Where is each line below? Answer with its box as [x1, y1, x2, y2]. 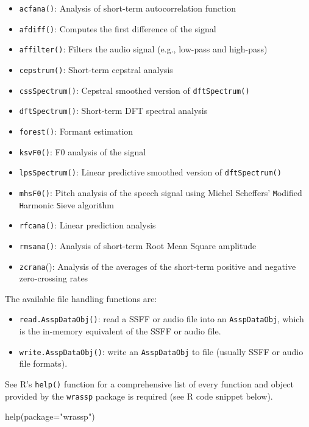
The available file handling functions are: [5, 292, 157, 305]
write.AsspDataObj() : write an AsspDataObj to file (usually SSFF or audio [19, 345, 304, 358]
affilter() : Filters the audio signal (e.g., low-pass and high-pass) [19, 43, 268, 55]
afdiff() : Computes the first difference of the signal [19, 22, 216, 35]
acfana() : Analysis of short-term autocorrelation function [19, 2, 236, 14]
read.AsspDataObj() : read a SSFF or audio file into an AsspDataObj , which [19, 312, 304, 325]
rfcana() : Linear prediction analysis [19, 219, 156, 231]
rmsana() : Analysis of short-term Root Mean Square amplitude [19, 239, 257, 252]
